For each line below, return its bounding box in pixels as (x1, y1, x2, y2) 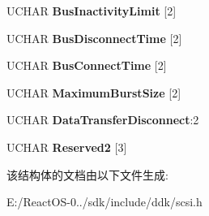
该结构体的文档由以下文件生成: (6, 166, 168, 183)
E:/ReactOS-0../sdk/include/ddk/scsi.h (6, 193, 203, 210)
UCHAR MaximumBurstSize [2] (6, 84, 181, 101)
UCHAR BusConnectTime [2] (6, 57, 167, 74)
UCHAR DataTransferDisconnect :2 (6, 111, 199, 128)
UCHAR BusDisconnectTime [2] (6, 29, 182, 46)
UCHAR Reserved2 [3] (6, 138, 127, 155)
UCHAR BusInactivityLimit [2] (6, 2, 177, 19)
